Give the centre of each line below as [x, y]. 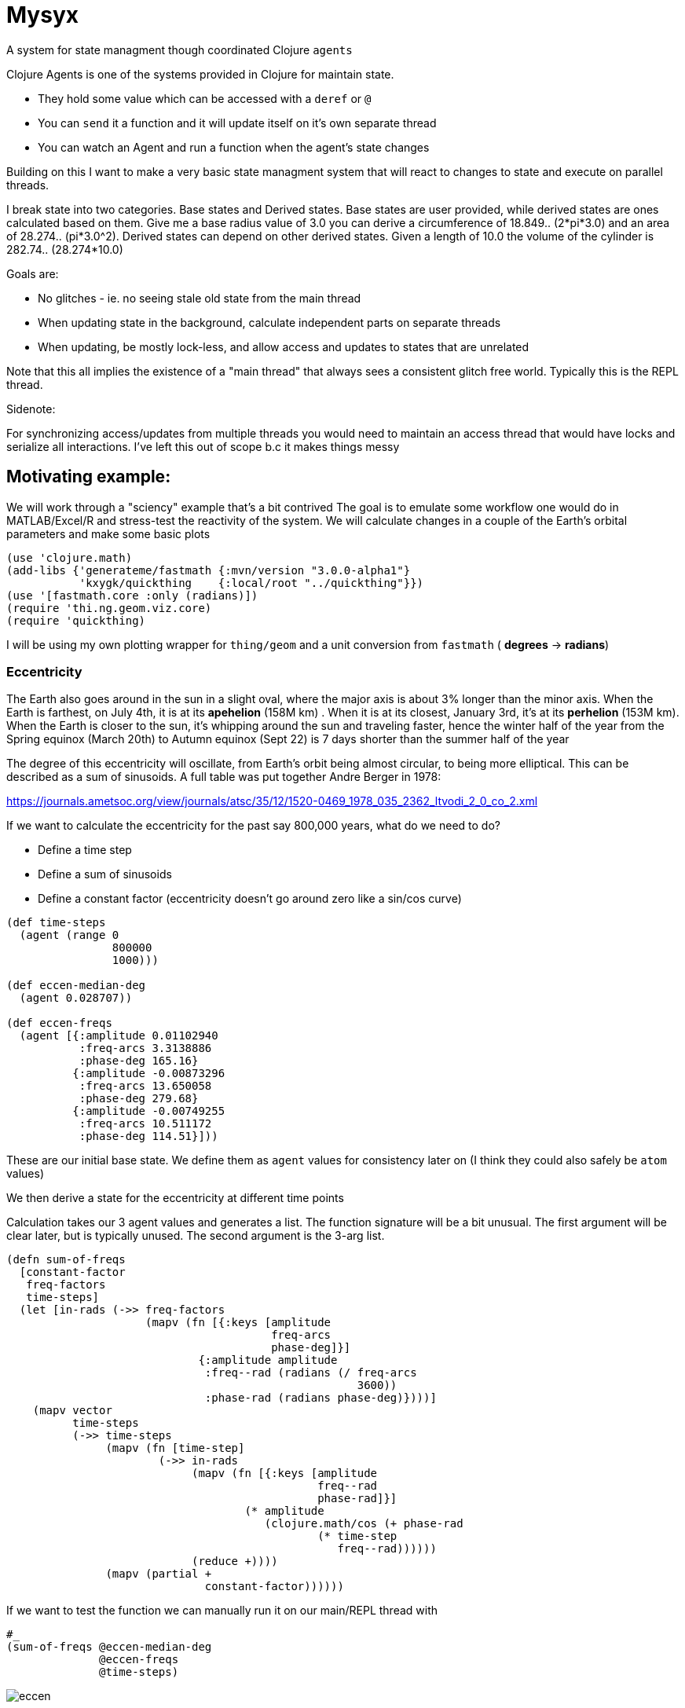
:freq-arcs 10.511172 [145, 1124]
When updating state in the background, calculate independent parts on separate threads [269, 322]
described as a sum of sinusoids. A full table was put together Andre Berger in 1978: [224, 777]
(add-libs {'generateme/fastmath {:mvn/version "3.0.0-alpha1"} [209, 570]
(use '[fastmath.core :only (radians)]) [132, 595]
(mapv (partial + [159, 1574]
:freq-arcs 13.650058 [145, 1086]
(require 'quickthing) [76, 620]
